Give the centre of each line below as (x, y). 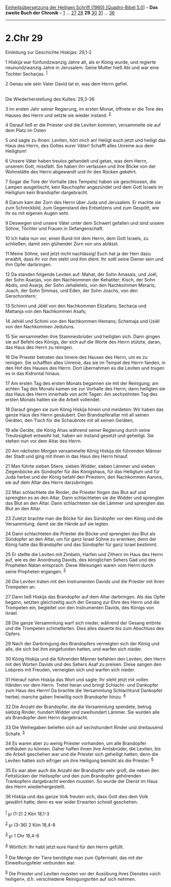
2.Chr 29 (24, 38)
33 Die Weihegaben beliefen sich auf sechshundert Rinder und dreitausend (84, 727)
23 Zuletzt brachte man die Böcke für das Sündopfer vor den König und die (84, 518)
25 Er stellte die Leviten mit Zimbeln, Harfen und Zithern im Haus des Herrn (84, 555)
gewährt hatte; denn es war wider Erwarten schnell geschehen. (72, 802)
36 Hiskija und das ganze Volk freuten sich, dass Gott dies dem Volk (77, 796)
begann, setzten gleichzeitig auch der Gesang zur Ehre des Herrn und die (82, 602)
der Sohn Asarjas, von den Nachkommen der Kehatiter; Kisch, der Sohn (80, 280)
